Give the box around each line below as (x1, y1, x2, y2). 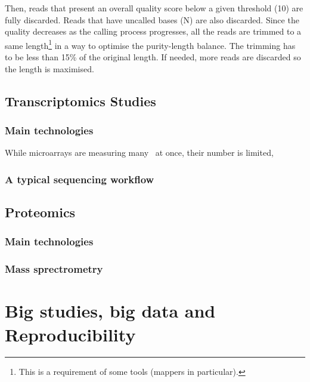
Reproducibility (5, 322, 136, 346)
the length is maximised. (5, 62, 94, 75)
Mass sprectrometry (5, 261, 103, 276)
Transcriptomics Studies (5, 91, 156, 110)
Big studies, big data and (5, 298, 216, 323)
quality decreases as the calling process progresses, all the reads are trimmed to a (5, 25, 302, 38)
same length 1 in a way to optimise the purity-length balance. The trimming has (5, 37, 296, 51)
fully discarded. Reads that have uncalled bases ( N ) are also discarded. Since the (5, 13, 299, 26)
